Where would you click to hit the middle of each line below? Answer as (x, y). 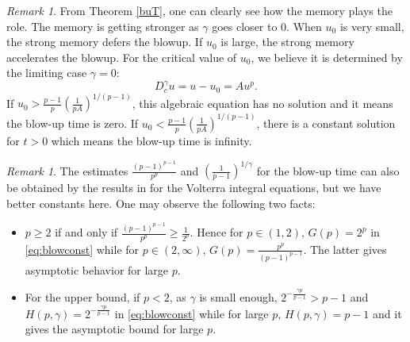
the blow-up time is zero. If (73, 123)
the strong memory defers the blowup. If (105, 42)
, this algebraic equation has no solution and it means (262, 103)
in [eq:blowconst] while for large (192, 313)
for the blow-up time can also (328, 170)
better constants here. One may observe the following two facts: (161, 203)
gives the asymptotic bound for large (114, 329)
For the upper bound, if (82, 297)
